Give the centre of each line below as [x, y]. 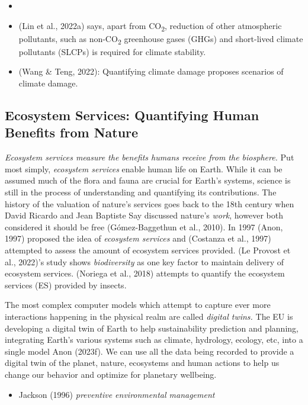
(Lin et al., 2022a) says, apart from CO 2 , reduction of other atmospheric [150, 26]
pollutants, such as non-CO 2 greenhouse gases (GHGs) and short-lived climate [161, 39]
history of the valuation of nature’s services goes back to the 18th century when [150, 203]
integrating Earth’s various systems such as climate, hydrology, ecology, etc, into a [154, 340]
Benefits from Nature [72, 132]
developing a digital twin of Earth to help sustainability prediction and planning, [152, 328]
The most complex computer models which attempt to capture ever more [138, 305]
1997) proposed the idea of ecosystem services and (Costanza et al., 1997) [138, 238]
